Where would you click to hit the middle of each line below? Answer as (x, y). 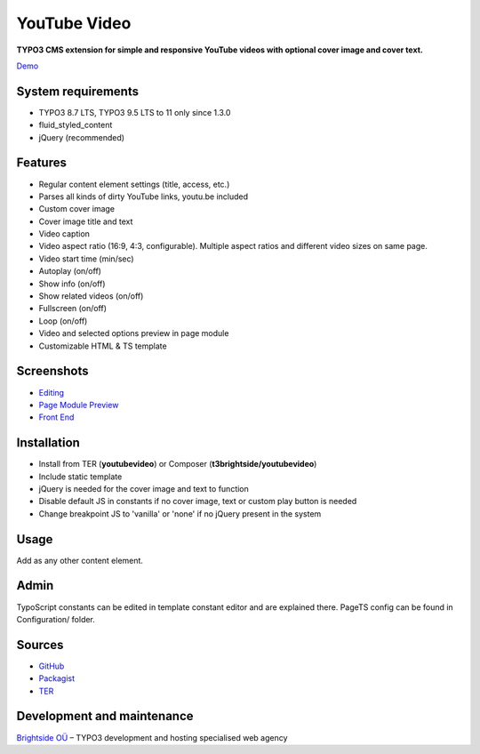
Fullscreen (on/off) (72, 309)
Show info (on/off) (72, 284)
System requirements (78, 91)
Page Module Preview (79, 405)
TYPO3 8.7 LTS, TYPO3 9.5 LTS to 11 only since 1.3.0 (135, 112)
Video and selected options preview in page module (134, 333)
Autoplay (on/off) (70, 271)
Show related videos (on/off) (91, 296)
